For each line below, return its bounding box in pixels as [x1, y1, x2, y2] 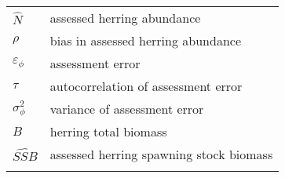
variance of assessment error [49, 100, 204, 118]
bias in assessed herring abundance [49, 31, 241, 49]
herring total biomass [49, 122, 167, 140]
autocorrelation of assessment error [49, 77, 243, 95]
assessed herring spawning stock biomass [49, 145, 273, 163]
